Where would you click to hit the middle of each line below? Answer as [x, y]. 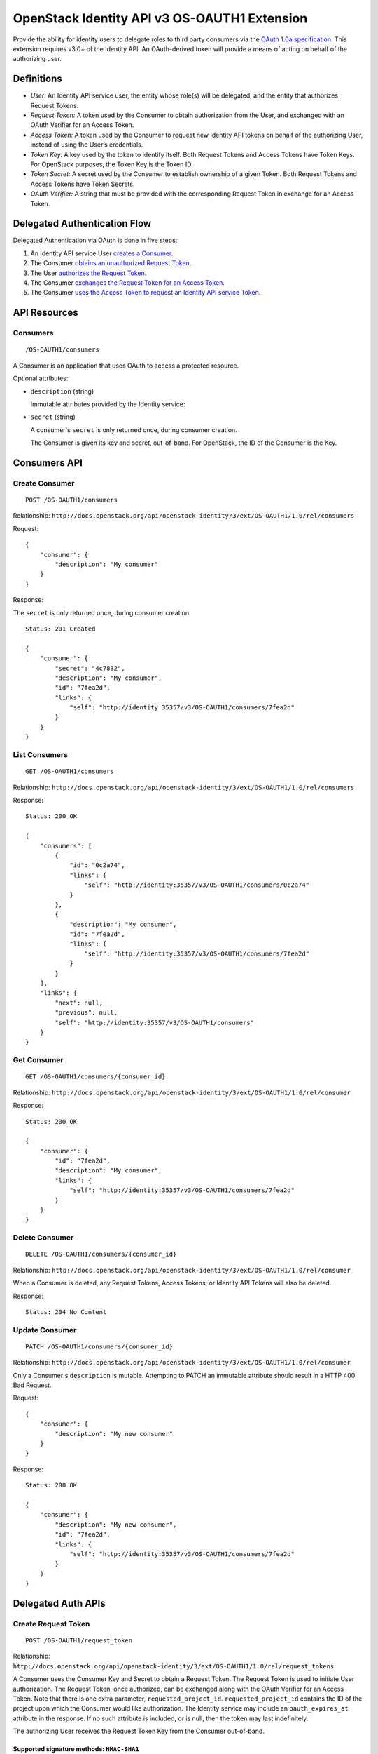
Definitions [37, 79]
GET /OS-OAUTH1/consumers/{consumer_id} [96, 1077]
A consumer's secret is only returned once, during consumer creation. [134, 430]
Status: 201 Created [61, 629]
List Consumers [40, 755]
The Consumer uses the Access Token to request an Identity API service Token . [146, 293]
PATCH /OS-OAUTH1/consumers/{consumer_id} [99, 1346]
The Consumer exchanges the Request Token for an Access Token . [128, 283]
